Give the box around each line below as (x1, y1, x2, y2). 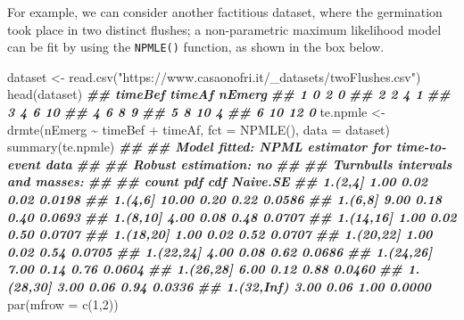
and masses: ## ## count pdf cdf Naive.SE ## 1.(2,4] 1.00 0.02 (7, 172, 428, 191)
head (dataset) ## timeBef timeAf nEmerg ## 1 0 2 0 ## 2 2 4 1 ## (7, 85, 451, 103)
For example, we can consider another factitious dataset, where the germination (7, 3, 443, 21)
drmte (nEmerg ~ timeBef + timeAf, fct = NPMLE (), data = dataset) (7, 119, 390, 138)
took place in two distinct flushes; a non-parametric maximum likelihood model (7, 20, 442, 38)
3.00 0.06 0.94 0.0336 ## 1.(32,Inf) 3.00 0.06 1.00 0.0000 (56, 276, 431, 295)
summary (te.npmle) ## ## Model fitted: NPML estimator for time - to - (7, 137, 447, 156)
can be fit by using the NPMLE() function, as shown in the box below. (7, 37, 385, 56)
